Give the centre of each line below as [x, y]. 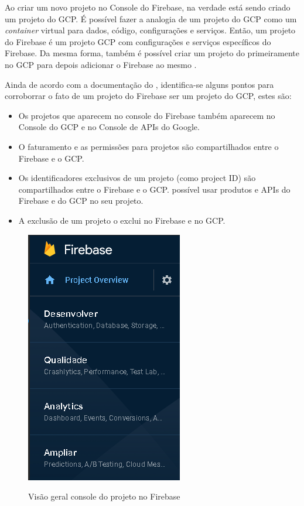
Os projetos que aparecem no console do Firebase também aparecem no [147, 115]
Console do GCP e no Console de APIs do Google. [109, 127]
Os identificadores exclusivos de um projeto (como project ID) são [137, 178]
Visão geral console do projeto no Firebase [104, 496]
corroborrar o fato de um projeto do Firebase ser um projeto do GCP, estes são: [148, 96]
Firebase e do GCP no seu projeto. [81, 201]
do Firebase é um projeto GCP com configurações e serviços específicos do [138, 41]
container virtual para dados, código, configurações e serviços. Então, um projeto [150, 30]
